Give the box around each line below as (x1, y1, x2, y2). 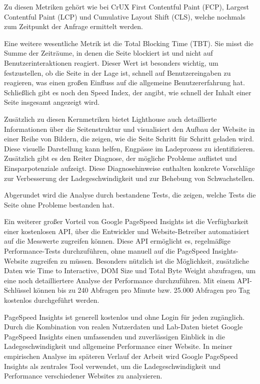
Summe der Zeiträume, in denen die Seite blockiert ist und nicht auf (4, 48, 213, 58)
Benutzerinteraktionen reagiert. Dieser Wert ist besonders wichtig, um (4, 57, 218, 68)
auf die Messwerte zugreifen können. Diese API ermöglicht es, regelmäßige (4, 236, 231, 246)
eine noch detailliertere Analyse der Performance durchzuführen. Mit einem (4, 275, 235, 285)
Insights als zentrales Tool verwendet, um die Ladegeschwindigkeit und (4, 360, 221, 371)
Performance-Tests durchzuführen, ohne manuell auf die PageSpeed (4, 246, 210, 256)
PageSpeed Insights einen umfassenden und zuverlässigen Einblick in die (4, 331, 225, 341)
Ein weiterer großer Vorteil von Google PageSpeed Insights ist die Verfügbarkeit (4, 216, 249, 227)
